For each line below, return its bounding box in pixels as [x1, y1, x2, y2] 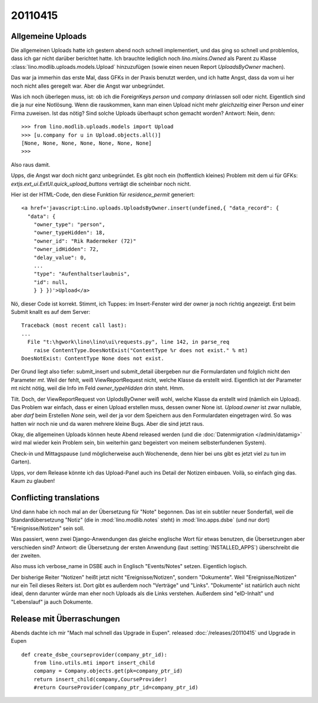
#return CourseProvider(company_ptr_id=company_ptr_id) [33, 684, 198, 691]
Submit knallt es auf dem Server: [11, 309, 91, 315]
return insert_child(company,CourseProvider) [33, 676, 168, 682]
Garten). [11, 458, 31, 465]
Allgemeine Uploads [11, 31, 87, 41]
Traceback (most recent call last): [21, 322, 127, 329]
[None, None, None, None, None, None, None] [21, 140, 153, 147]
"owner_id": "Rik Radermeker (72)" [33, 237, 137, 244]
